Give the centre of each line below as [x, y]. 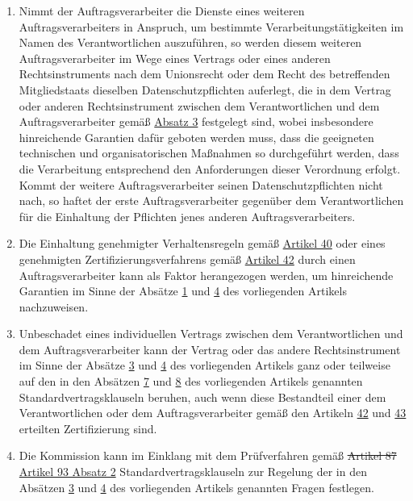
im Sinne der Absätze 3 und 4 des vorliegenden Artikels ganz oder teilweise [204, 365]
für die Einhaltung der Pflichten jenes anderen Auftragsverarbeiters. [187, 216]
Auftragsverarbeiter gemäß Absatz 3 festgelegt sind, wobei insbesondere [196, 121]
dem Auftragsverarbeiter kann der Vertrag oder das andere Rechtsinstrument [210, 349]
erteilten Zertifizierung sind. [88, 428]
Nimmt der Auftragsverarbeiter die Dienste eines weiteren [162, 10]
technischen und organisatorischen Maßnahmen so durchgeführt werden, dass [209, 153]
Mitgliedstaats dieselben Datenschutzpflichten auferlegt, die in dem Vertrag [205, 89]
